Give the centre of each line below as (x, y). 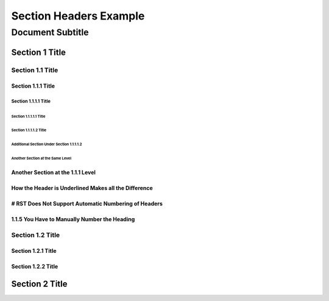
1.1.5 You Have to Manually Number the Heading (73, 219)
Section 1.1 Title (35, 70)
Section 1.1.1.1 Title (31, 101)
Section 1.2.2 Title (35, 267)
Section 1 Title (39, 52)
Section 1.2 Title (36, 235)
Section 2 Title (39, 284)
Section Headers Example (78, 16)
